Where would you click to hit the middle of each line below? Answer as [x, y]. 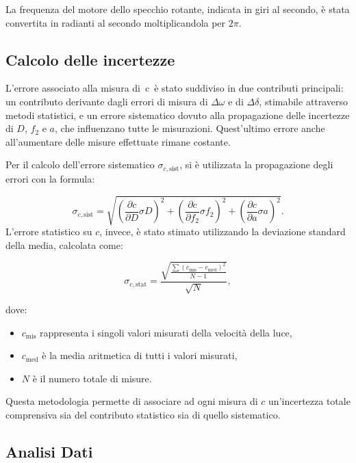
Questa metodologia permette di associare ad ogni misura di [132, 401]
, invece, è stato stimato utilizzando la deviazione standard [222, 231]
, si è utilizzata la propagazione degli [256, 164]
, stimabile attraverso [304, 101]
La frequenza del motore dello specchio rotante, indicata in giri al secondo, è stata [178, 9]
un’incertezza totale [309, 401]
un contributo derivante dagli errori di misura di [107, 101]
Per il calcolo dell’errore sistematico [80, 164]
